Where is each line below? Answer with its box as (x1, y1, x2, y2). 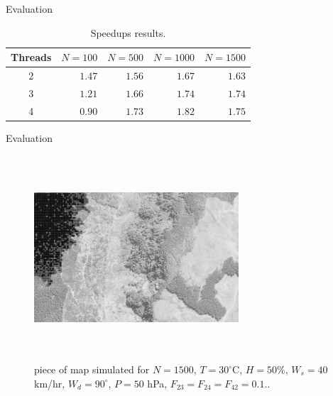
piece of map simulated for (34, 362, 150, 376)
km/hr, (34, 375, 65, 390)
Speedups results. (90, 25, 166, 40)
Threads (11, 50, 52, 65)
